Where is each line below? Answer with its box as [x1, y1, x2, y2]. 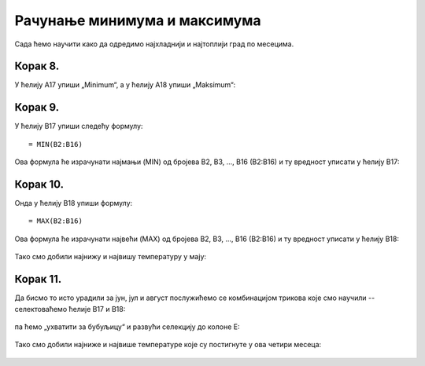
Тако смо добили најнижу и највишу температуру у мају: [14, 252, 207, 262]
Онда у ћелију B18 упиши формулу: [14, 199, 133, 208]
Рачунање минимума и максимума [14, 12, 261, 29]
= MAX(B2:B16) [28, 217, 83, 225]
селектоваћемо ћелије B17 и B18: [14, 304, 126, 313]
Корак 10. [14, 178, 65, 191]
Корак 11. [14, 273, 62, 286]
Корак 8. [14, 60, 60, 73]
